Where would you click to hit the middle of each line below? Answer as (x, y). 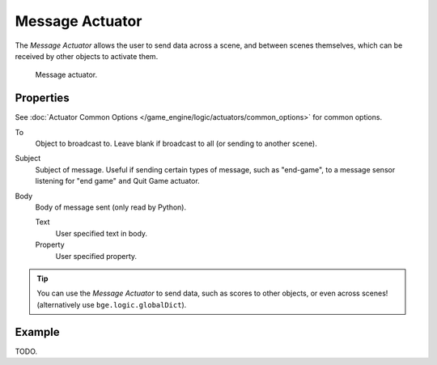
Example (37, 332)
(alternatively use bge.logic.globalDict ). (112, 304)
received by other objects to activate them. (87, 56)
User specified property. (96, 256)
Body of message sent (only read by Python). (110, 207)
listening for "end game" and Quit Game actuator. (117, 181)
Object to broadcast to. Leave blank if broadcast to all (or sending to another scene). (176, 144)
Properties (42, 98)
